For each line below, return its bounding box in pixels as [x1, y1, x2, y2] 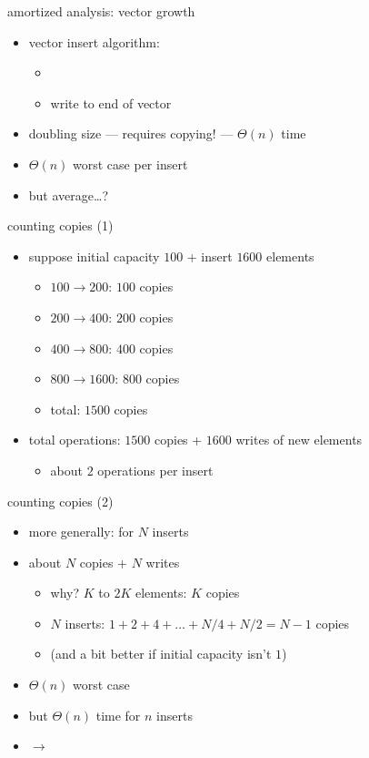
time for [95, 705, 141, 724]
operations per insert [97, 460, 214, 479]
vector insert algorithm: [28, 32, 160, 51]
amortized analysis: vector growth [7, 2, 195, 20]
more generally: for [28, 522, 135, 541]
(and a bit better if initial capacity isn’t [50, 644, 272, 663]
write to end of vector [50, 93, 172, 112]
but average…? [28, 185, 108, 204]
